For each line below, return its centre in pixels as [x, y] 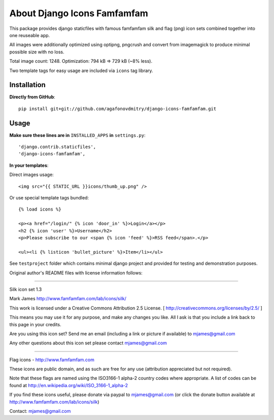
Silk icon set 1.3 [26, 289]
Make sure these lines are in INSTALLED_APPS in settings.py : [77, 135]
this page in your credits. [35, 324]
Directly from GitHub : [32, 97]
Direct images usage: [32, 174]
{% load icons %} [40, 209]
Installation [27, 85]
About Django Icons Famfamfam [79, 13]
